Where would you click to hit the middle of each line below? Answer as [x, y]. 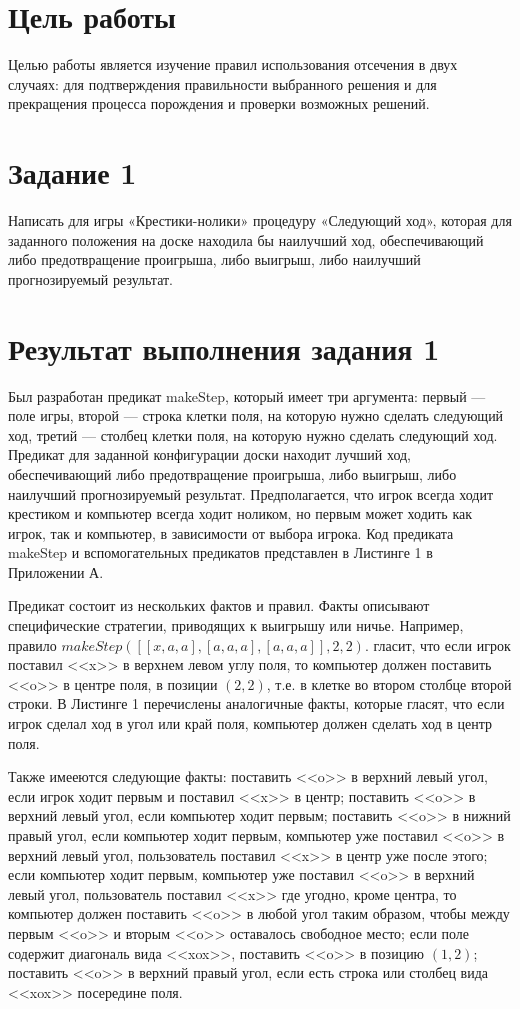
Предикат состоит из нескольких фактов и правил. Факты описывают [219, 605]
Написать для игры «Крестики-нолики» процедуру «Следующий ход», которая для [260, 220]
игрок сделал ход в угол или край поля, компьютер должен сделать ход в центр [250, 723]
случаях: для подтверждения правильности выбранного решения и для [222, 83]
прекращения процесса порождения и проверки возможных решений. [219, 103]
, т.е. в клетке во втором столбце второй [389, 683]
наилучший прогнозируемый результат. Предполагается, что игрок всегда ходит [251, 493]
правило [32, 644]
